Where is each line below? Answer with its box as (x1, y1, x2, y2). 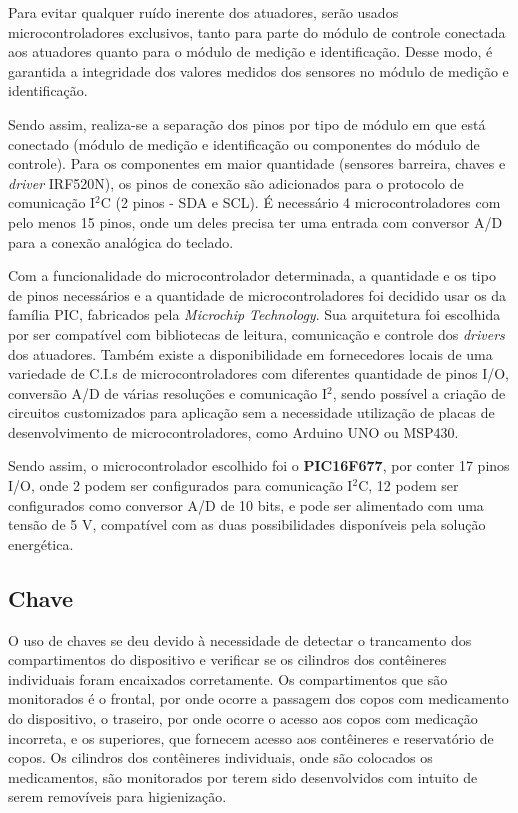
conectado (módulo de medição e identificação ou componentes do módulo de (8, 133, 480, 154)
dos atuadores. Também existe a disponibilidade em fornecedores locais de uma (8, 343, 493, 364)
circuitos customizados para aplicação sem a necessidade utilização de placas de (8, 402, 495, 423)
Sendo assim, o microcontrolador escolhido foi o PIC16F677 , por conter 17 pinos (8, 455, 510, 476)
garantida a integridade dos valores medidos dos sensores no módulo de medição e (8, 60, 509, 81)
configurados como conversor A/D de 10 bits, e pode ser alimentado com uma (8, 494, 484, 515)
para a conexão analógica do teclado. (8, 231, 234, 252)
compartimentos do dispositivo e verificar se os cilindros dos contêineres (8, 649, 447, 670)
